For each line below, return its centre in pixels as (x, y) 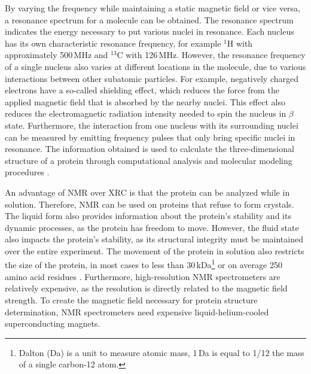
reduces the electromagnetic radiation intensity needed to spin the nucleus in (146, 113)
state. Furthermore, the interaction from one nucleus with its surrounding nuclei (152, 125)
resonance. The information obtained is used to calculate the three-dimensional (150, 149)
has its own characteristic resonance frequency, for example (113, 43)
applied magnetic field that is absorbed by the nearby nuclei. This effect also (145, 101)
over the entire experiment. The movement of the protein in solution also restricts (155, 250)
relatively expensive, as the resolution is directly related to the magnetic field (146, 288)
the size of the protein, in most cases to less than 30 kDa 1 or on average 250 (144, 264)
